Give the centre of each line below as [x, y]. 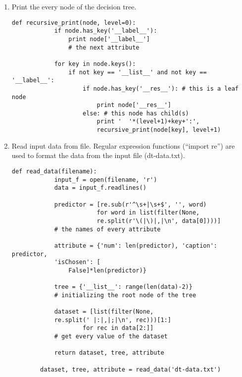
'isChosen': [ [77, 262]
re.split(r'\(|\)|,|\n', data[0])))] [159, 221]
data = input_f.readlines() [100, 188]
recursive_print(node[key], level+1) [159, 130]
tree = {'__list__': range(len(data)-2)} [123, 287]
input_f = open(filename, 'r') [106, 180]
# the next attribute [104, 47]
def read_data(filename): [54, 171]
